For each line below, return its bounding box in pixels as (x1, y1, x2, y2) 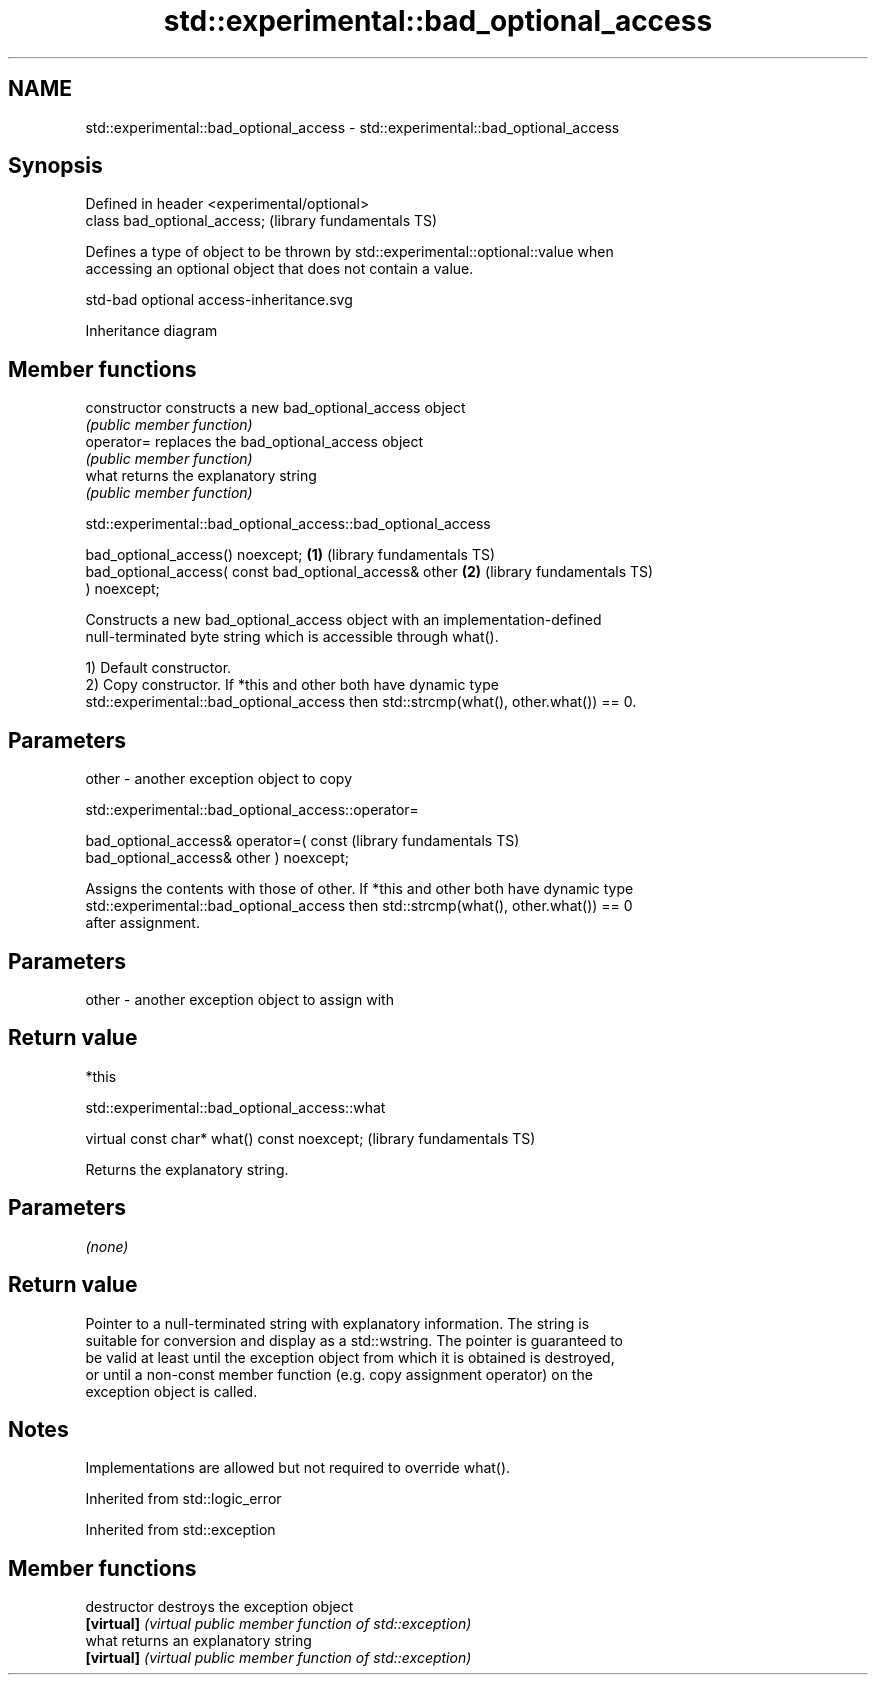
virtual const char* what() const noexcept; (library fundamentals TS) (85, 1129, 536, 1147)
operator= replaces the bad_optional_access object (85, 433, 424, 451)
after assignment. (85, 914, 200, 932)
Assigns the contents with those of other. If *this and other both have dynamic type (85, 880, 634, 898)
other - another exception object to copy (85, 770, 352, 788)
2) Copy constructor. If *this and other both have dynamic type (85, 676, 499, 694)
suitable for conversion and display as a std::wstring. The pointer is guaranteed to (85, 1331, 624, 1349)
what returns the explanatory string (85, 467, 317, 485)
